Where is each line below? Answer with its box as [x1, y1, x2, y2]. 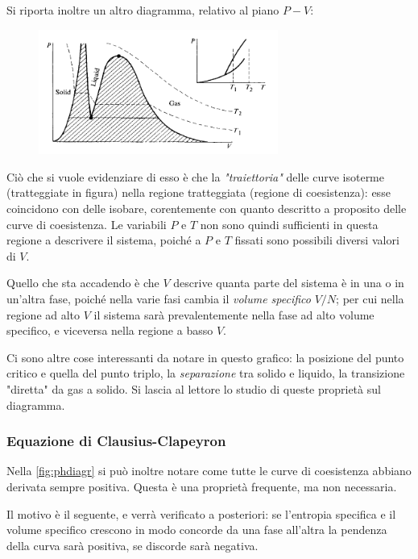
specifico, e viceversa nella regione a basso [6, 322, 213, 339]
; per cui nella [336, 290, 404, 307]
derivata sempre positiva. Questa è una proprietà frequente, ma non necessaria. [6, 478, 397, 495]
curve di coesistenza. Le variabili [6, 215, 167, 232]
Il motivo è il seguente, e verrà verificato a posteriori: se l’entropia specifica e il [6, 505, 396, 522]
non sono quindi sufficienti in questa [200, 215, 379, 232]
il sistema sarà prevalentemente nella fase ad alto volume [93, 306, 375, 323]
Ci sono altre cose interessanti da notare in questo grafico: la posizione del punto [6, 348, 404, 365]
